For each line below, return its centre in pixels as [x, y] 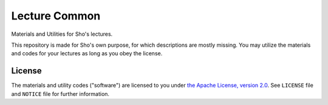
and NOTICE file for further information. [60, 93]
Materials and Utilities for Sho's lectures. [62, 34]
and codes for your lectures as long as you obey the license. [87, 53]
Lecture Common [56, 16]
